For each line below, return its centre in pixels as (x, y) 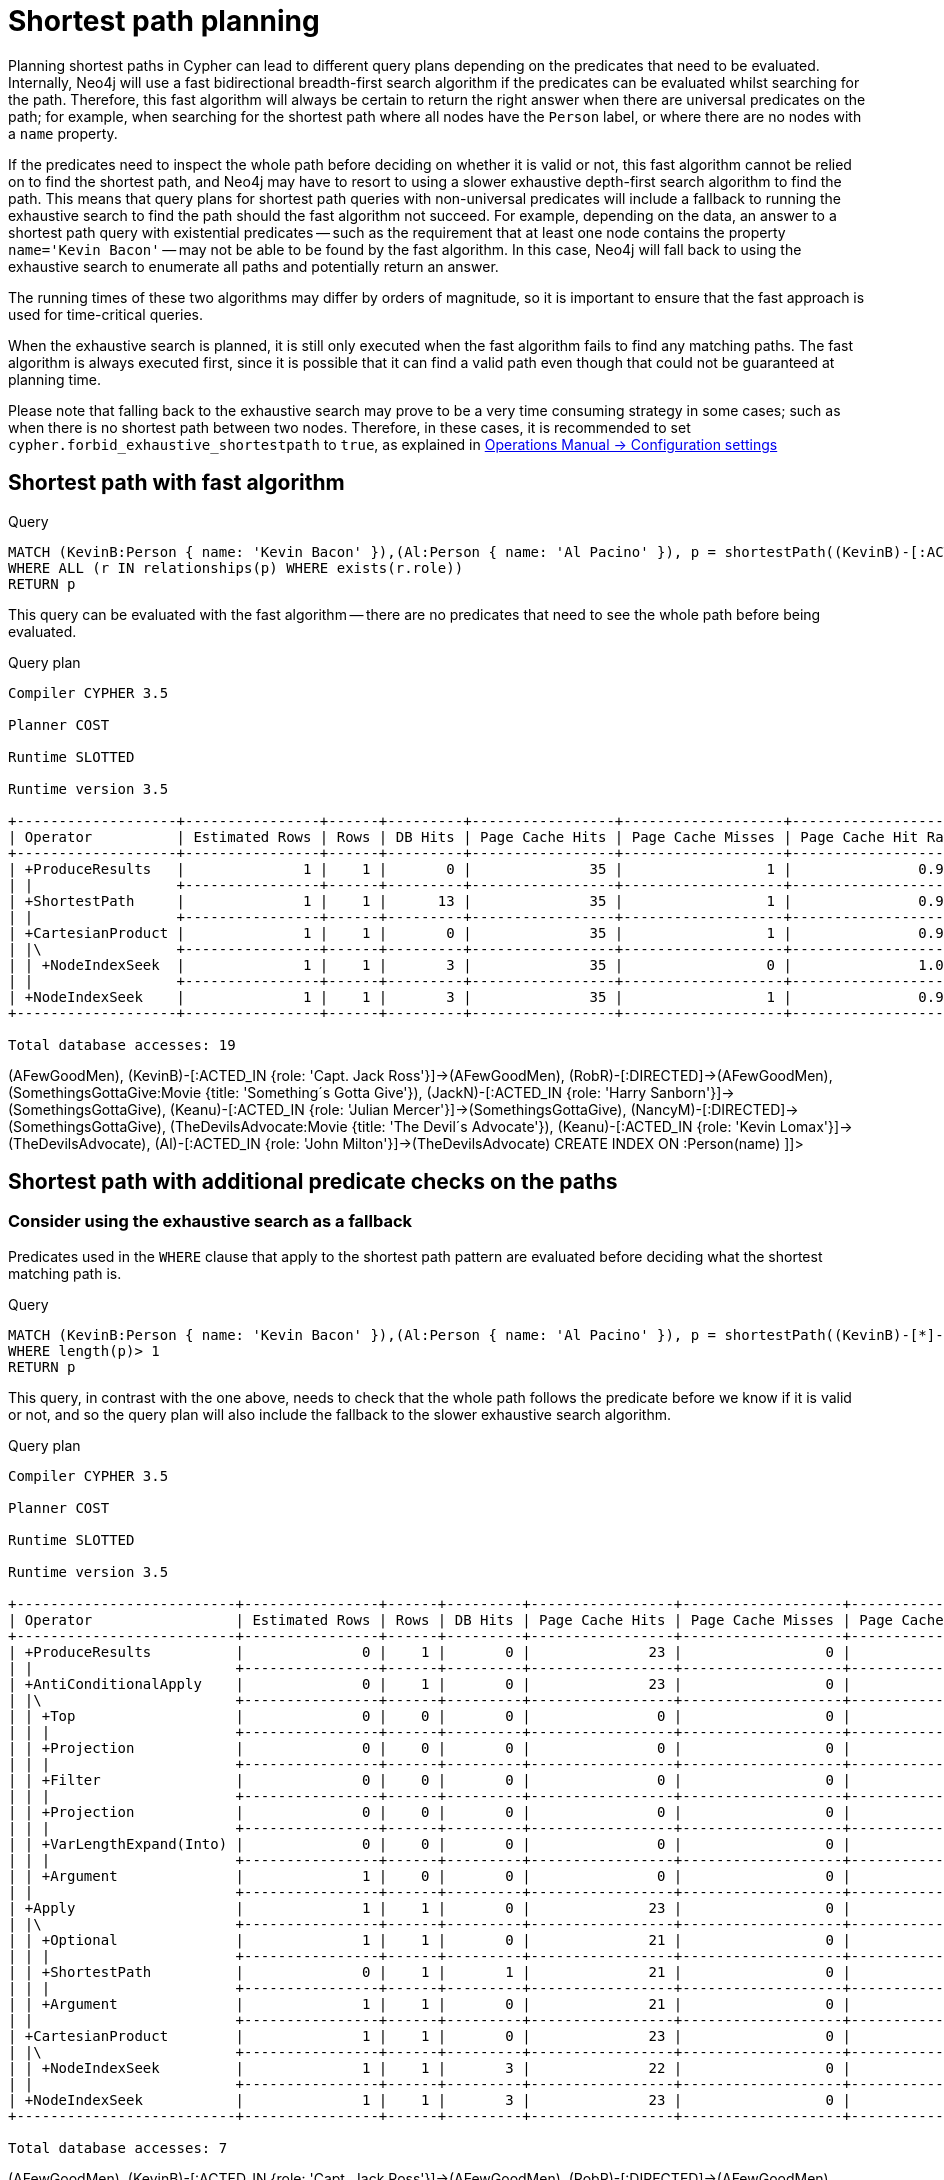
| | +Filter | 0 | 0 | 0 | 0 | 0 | (429, 1779)
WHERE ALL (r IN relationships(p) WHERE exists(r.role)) (236, 567)
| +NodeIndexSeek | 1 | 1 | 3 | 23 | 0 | (429, 2099)
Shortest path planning (164, 21)
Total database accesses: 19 (122, 1044)
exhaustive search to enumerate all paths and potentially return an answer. (253, 266)
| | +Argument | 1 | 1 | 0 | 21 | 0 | (429, 2003)
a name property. (63, 133)
